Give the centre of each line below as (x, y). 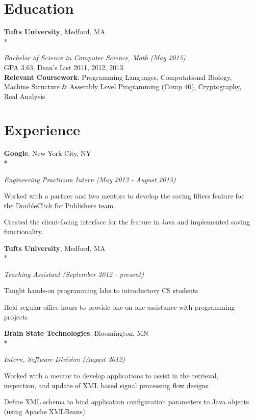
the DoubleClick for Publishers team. (60, 205)
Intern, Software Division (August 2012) (64, 359)
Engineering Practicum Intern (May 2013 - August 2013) (90, 179)
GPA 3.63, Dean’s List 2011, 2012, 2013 (64, 67)
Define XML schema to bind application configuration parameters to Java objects (127, 402)
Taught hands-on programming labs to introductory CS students (101, 290)
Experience (42, 130)
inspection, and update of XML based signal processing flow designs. (107, 385)
